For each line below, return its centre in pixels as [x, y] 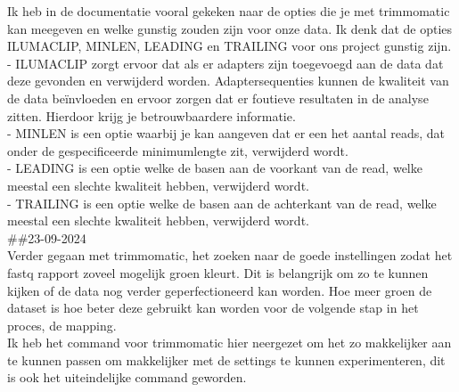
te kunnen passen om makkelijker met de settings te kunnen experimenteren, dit [226, 359]
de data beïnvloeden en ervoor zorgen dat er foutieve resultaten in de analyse [218, 98]
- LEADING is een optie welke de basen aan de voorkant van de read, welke [215, 168]
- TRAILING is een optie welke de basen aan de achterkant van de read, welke [222, 203]
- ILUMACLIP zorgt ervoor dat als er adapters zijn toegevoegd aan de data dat [225, 63]
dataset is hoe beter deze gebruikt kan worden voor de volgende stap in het [213, 308]
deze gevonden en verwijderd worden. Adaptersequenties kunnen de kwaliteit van [228, 81]
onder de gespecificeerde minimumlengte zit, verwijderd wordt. [178, 150]
